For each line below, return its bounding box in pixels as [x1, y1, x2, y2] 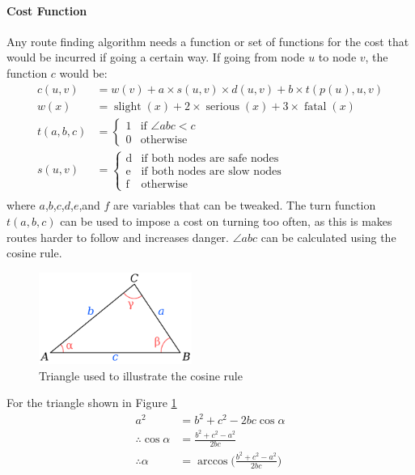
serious [205, 100, 239, 112]
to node [318, 49, 357, 66]
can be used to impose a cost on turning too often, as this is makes [60, 212, 392, 229]
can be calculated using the [260, 228, 396, 245]
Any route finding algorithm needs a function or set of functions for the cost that [6, 32, 409, 49]
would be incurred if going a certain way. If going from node [6, 49, 305, 66]
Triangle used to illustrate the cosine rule [39, 367, 243, 384]
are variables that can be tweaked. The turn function [113, 197, 376, 214]
